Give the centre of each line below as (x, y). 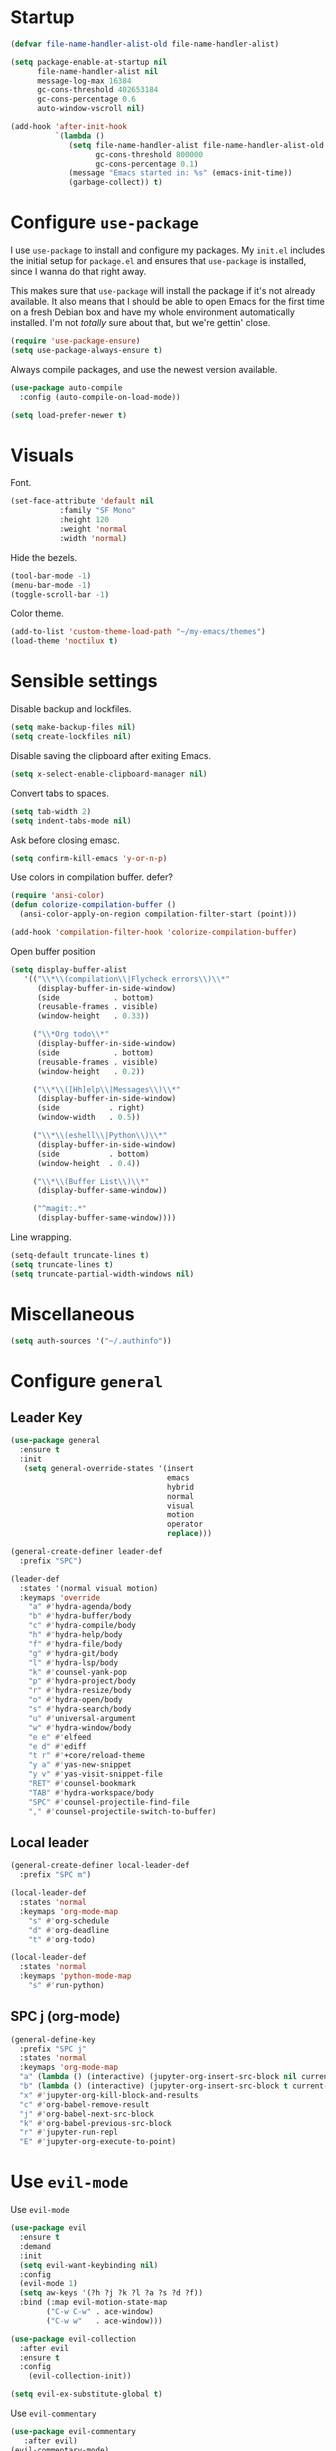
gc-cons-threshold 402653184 (97, 90)
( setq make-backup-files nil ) (73, 727)
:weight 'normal (93, 529)
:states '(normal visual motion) (89, 1588)
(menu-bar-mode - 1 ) (51, 585)
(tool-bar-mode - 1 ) (51, 576)
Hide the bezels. (44, 557)
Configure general (86, 1380)
